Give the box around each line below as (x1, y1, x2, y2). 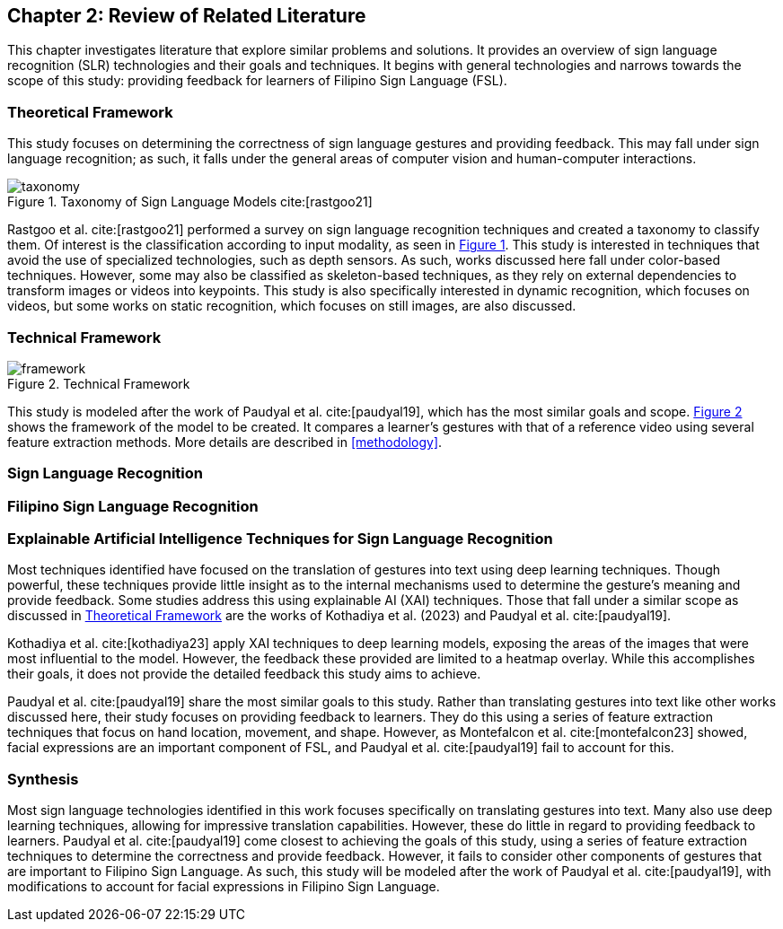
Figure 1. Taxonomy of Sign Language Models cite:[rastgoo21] (7, 194, 373, 210)
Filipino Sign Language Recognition (7, 496, 259, 515)
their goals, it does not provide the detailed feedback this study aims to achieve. (7, 666, 481, 682)
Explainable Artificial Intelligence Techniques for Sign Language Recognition (7, 530, 553, 548)
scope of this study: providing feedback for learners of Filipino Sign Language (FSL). (7, 73, 507, 89)
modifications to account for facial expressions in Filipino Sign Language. (7, 879, 440, 895)
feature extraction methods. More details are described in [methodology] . (7, 434, 443, 450)
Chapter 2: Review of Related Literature (7, 4, 366, 27)
